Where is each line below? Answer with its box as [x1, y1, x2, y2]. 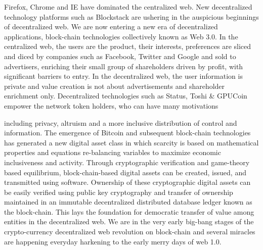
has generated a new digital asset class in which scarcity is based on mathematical [4, 137, 259, 147]
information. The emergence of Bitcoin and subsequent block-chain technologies [4, 127, 251, 138]
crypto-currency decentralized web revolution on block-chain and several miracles [4, 226, 255, 237]
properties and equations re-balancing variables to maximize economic [4, 147, 221, 158]
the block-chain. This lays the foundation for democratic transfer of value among [4, 206, 254, 217]
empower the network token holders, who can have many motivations [4, 100, 218, 111]
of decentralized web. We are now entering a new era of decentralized [4, 21, 218, 32]
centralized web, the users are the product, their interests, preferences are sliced [4, 41, 251, 52]
